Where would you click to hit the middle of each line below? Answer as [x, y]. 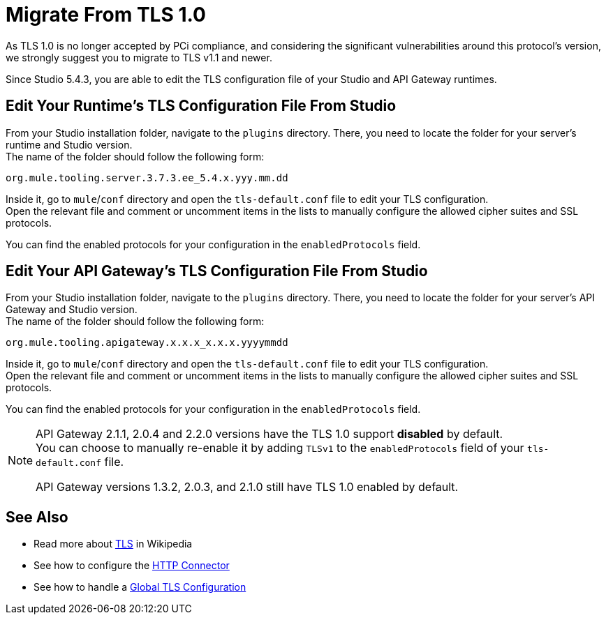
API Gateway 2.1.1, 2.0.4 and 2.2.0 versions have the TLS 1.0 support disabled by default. [269, 434]
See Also [37, 517]
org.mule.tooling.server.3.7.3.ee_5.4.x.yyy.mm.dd [147, 177]
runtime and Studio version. [69, 144]
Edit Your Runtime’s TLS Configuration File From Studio [201, 106]
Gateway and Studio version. [72, 310]
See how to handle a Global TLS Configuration [140, 587]
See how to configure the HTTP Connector [132, 566]
